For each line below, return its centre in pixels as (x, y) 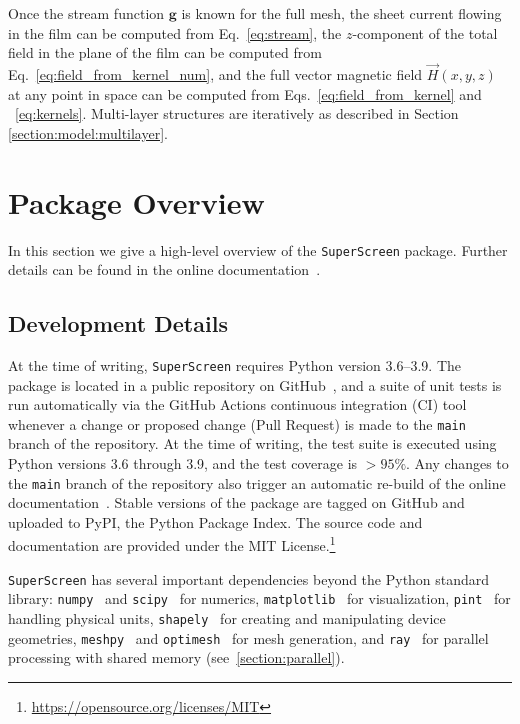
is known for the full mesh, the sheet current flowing (341, 13)
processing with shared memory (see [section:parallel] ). (176, 657)
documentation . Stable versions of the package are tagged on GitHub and (236, 502)
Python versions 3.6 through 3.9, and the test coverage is (183, 463)
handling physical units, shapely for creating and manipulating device (227, 618)
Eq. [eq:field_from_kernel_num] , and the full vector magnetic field (215, 74)
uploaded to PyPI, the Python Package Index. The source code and (215, 521)
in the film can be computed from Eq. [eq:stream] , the (175, 32)
